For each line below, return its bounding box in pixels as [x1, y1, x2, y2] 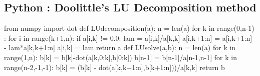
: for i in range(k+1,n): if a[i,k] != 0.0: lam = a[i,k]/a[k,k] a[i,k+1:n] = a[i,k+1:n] [4, 32, 252, 43]
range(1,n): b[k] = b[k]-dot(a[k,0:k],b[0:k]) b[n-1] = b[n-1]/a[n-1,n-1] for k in [4, 52, 237, 62]
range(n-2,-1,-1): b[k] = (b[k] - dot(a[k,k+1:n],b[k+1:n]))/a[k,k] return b [4, 62, 225, 72]
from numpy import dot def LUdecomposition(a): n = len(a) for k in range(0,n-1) [4, 23, 254, 33]
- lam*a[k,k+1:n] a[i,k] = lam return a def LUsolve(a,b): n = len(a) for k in [4, 42, 236, 53]
